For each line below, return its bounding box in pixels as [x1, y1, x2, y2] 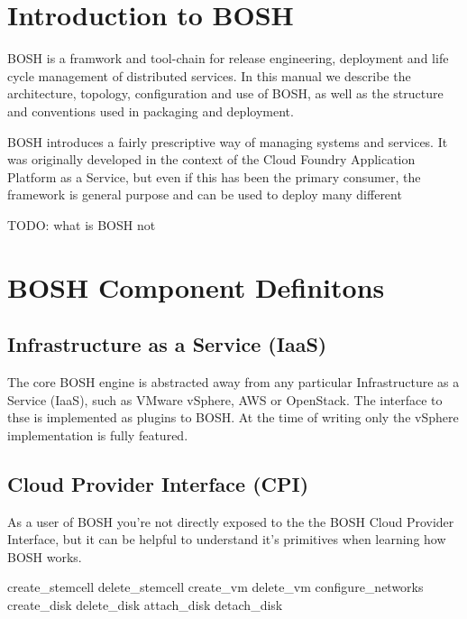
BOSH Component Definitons [7, 268, 385, 305]
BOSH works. [7, 547, 82, 566]
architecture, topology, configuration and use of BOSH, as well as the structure [7, 84, 444, 103]
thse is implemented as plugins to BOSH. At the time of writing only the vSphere [7, 408, 459, 427]
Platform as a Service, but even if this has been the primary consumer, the [7, 167, 421, 186]
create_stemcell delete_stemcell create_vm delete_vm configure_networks [7, 577, 424, 596]
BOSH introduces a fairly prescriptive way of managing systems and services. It [7, 132, 448, 151]
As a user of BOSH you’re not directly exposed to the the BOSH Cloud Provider [7, 512, 454, 531]
